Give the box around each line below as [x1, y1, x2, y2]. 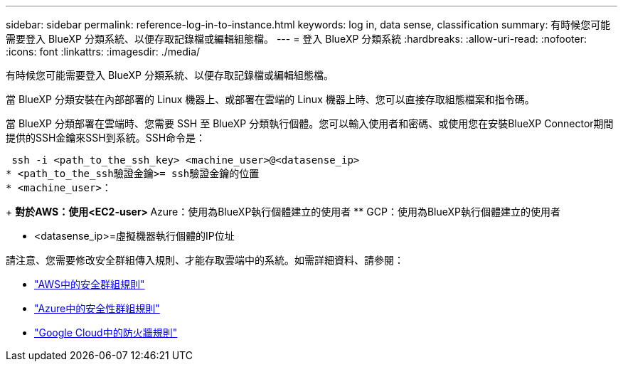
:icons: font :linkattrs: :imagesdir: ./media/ [6, 46, 201, 58]
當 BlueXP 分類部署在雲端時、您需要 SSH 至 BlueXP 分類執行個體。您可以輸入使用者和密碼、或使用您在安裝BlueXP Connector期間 [6, 117, 614, 129]
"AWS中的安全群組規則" [34, 278, 145, 290]
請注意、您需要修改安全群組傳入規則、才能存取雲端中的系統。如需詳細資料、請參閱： [6, 254, 404, 266]
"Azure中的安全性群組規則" [34, 302, 160, 314]
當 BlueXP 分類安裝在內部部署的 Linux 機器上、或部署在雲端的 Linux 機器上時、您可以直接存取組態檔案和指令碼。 [6, 93, 535, 105]
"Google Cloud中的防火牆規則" [34, 326, 178, 339]
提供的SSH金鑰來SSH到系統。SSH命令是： [6, 132, 206, 144]
